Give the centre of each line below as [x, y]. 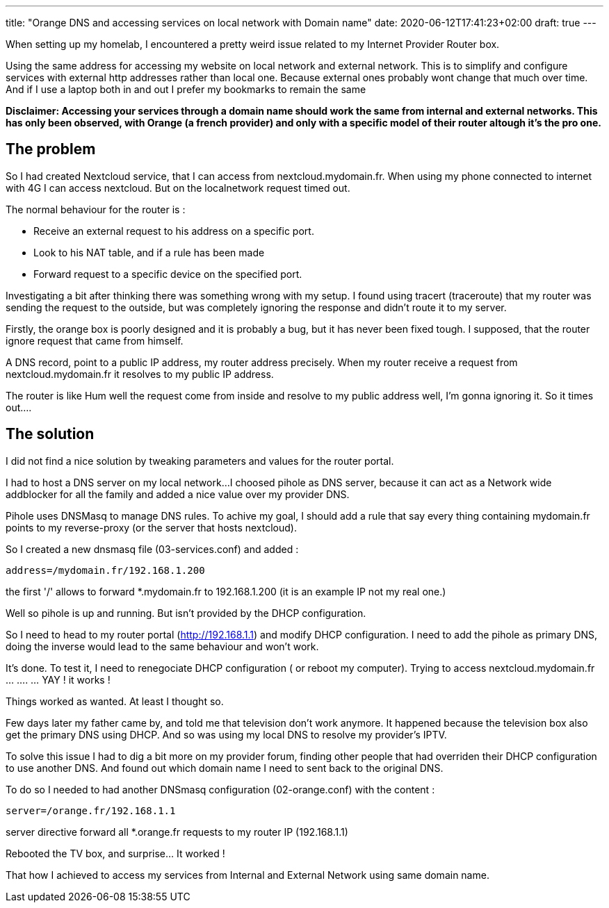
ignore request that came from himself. [95, 340]
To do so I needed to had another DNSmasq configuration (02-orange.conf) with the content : [220, 789]
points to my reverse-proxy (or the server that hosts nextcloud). [151, 527]
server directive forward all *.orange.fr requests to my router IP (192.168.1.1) [177, 832]
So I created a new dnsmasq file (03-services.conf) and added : [152, 549]
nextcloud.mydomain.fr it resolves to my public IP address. [140, 374]
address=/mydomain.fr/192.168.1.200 [105, 570]
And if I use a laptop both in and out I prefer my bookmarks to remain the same [186, 89]
